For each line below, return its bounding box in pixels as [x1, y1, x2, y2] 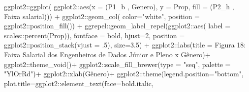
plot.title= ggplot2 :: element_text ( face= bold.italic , [4, 78, 154, 88]
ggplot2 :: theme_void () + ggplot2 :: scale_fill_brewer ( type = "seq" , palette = [4, 59, 231, 69]
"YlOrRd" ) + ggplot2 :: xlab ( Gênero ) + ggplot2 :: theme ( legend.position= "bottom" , [4, 69, 244, 79]
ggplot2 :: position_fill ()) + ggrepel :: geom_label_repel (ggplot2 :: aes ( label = [4, 21, 231, 31]
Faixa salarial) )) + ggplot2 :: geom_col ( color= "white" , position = [4, 11, 200, 21]
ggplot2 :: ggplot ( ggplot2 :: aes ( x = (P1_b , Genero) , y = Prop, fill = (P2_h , [4, 1, 234, 11]
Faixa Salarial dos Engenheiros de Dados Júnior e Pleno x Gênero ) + [4, 49, 211, 59]
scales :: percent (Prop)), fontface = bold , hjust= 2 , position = [4, 30, 185, 40]
